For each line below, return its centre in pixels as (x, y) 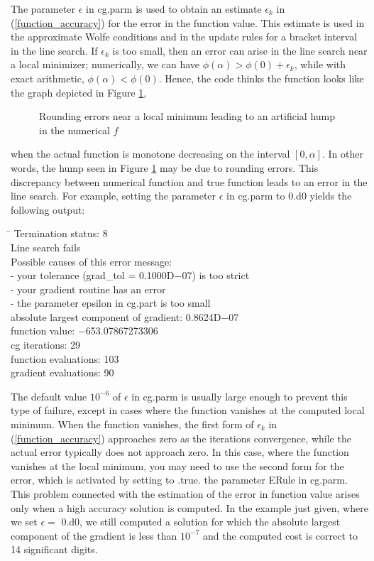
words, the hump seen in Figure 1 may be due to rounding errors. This (165, 167)
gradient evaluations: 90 (62, 372)
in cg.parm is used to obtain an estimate (174, 9)
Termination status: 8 (61, 233)
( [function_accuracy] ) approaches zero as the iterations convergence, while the (181, 438)
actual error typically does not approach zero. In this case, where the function (180, 452)
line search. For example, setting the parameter (114, 196)
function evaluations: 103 (65, 358)
